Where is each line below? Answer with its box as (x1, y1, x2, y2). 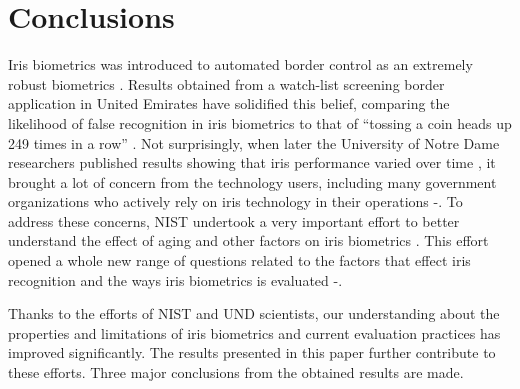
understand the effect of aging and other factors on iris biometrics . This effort (8, 230, 489, 251)
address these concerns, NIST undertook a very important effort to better (8, 210, 460, 231)
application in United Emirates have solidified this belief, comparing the (8, 93, 450, 114)
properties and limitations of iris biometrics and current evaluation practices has (8, 322, 501, 343)
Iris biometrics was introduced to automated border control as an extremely (8, 54, 473, 75)
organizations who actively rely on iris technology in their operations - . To (8, 191, 463, 212)
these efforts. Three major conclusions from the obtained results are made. (8, 362, 464, 383)
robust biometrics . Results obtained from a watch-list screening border (8, 73, 445, 94)
